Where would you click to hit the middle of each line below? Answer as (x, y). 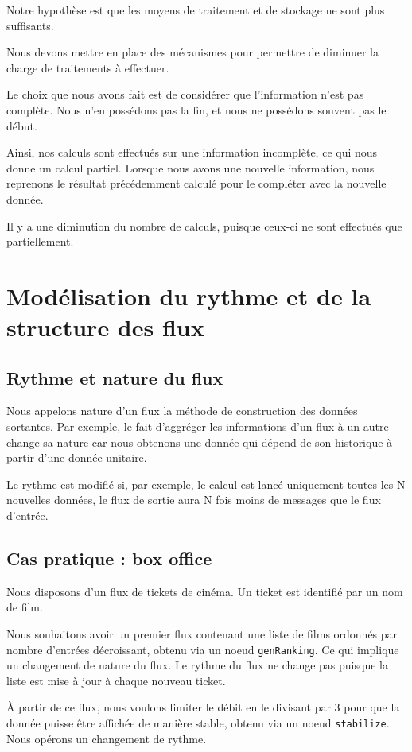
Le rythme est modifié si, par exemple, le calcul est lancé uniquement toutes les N (206, 484)
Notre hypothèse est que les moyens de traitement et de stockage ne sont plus (196, 10)
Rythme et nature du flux (115, 377)
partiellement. (40, 241)
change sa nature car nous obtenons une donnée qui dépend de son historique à (200, 442)
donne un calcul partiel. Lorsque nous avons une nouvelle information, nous (190, 167)
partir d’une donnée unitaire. (77, 457)
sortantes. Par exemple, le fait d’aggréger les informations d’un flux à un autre (198, 426)
